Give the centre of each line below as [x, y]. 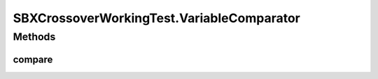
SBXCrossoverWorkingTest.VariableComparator [156, 18]
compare [33, 59]
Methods [34, 37]
